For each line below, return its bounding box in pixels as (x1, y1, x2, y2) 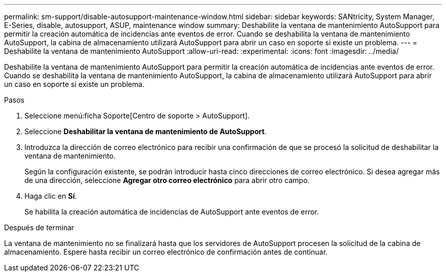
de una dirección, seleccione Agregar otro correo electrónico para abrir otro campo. (24, 176, 310, 185)
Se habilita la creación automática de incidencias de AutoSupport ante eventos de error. (24, 207, 319, 216)
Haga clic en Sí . (24, 192, 77, 200)
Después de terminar (4, 223, 74, 232)
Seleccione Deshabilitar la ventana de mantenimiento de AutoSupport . (24, 127, 267, 136)
